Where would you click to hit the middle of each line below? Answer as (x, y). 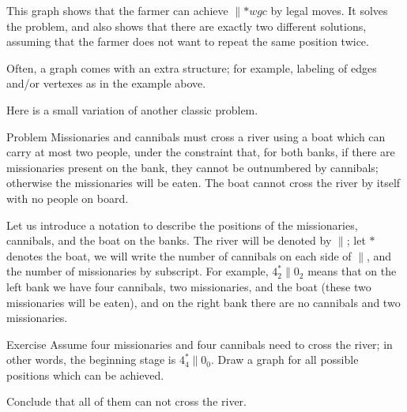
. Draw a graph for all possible (285, 360)
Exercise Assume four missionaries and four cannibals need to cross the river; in (200, 344)
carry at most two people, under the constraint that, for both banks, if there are (201, 152)
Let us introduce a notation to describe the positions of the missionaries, (182, 225)
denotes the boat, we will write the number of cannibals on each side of (179, 255)
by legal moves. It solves (329, 10)
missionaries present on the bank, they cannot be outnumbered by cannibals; (192, 167)
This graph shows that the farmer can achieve (117, 10)
